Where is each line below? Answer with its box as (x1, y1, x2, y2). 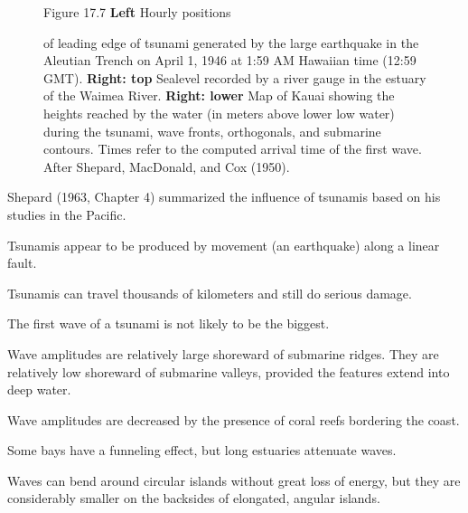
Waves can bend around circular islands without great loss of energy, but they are (7, 470, 461, 489)
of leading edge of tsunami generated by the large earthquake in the (43, 33, 419, 52)
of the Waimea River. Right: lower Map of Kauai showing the (43, 86, 395, 105)
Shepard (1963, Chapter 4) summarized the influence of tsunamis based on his (7, 187, 441, 206)
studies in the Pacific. (7, 204, 126, 223)
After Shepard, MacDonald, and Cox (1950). (43, 157, 290, 176)
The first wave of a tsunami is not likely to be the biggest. (7, 314, 330, 333)
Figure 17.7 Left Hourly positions (43, 3, 231, 21)
